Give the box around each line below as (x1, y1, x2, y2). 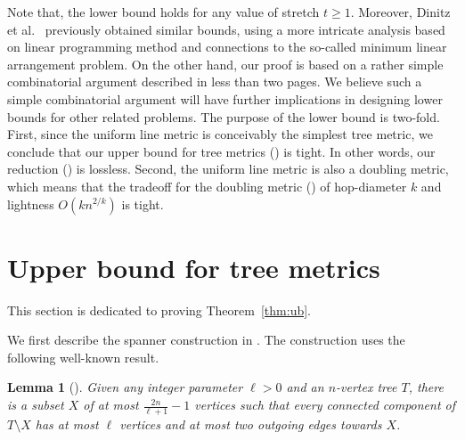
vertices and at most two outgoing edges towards (119, 414, 382, 433)
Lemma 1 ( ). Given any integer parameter (7, 378, 243, 396)
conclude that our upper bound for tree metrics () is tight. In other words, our (7, 142, 436, 160)
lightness (7, 194, 54, 213)
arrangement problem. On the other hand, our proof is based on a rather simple (7, 54, 444, 73)
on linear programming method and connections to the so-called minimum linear (7, 37, 447, 56)
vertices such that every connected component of (194, 395, 456, 414)
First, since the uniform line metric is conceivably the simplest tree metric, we (7, 125, 433, 143)
